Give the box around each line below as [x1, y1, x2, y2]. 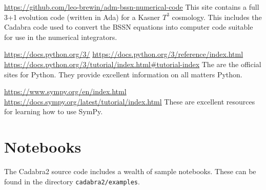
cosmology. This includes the [172, 11, 262, 22]
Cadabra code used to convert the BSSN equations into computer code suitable [4, 22, 253, 32]
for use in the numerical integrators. [4, 31, 117, 42]
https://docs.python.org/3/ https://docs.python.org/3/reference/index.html [4, 49, 243, 59]
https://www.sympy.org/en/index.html [4, 86, 127, 97]
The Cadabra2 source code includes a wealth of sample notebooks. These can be [4, 166, 256, 177]
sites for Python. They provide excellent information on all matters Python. [4, 69, 242, 79]
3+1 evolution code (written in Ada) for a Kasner [4, 11, 160, 22]
